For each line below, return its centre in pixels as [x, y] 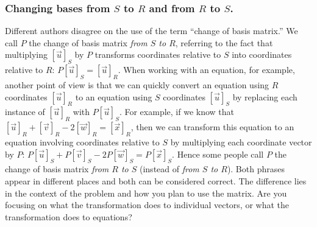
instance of [25, 112]
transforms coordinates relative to [158, 54]
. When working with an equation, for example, [206, 70]
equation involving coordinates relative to [82, 141]
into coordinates [262, 54]
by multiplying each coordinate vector [241, 141]
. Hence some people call [218, 154]
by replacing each [265, 96]
